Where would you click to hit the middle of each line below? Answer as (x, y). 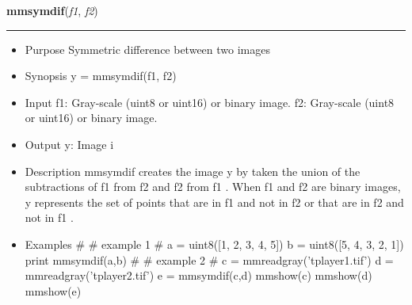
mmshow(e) (53, 290)
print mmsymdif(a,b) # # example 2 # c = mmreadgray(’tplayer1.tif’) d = (209, 259)
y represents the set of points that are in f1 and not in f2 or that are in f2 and (214, 202)
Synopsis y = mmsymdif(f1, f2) (101, 76)
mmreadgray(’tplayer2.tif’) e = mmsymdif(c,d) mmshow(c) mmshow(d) (198, 275)
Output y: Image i (69, 144)
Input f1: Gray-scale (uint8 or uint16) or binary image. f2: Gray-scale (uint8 (210, 102)
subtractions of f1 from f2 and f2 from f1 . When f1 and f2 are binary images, (213, 187)
